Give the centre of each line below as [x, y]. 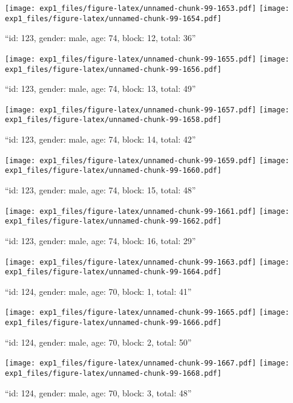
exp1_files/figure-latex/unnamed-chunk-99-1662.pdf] [113, 221]
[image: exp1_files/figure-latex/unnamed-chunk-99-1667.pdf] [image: [147, 363]
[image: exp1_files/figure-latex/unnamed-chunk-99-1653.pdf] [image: [147, 8]
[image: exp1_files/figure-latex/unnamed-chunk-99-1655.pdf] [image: [147, 59]
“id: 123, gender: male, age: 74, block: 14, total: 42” [100, 139]
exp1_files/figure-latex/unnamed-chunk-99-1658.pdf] [113, 120]
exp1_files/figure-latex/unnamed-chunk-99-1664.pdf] [113, 272]
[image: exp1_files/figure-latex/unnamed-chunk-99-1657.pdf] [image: [147, 110]
